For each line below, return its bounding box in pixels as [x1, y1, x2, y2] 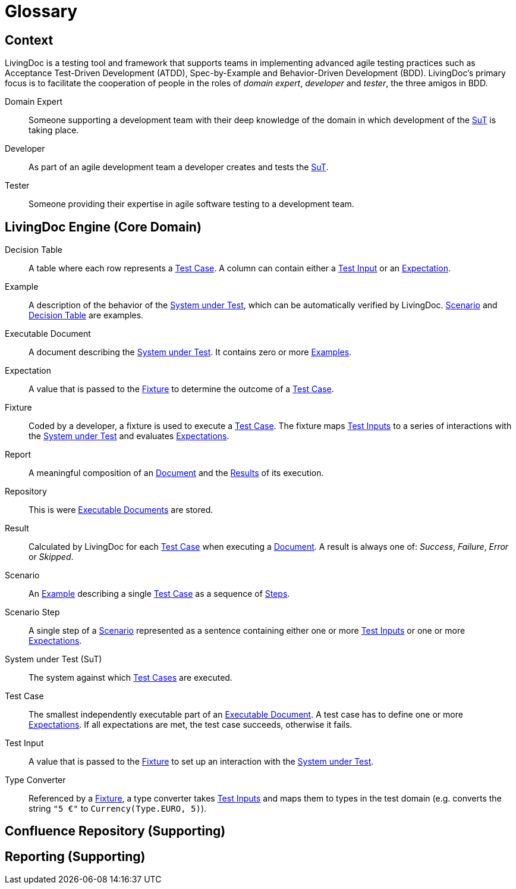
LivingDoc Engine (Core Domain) [5, 219, 202, 234]
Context [5, 32, 54, 48]
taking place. [29, 125, 79, 136]
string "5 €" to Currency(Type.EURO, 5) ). [29, 803, 207, 814]
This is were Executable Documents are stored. [29, 505, 213, 515]
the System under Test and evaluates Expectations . [29, 431, 229, 442]
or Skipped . [29, 552, 74, 562]
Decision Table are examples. [29, 310, 144, 321]
